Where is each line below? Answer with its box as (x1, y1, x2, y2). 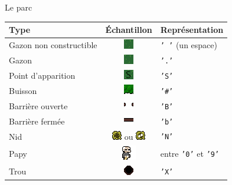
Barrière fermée (9, 115, 65, 127)
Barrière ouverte (9, 99, 68, 112)
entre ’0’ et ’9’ (160, 147, 220, 160)
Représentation (160, 23, 224, 36)
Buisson (9, 84, 37, 96)
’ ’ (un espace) (160, 39, 217, 51)
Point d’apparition (9, 69, 76, 82)
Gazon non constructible (9, 39, 97, 51)
